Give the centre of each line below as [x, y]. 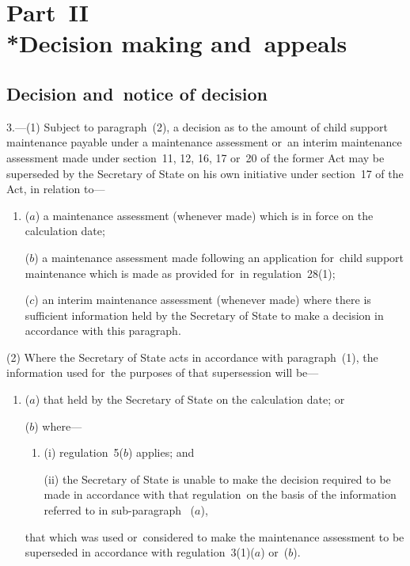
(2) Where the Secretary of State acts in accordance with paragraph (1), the [192, 357]
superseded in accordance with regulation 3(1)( [140, 552]
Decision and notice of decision [137, 93]
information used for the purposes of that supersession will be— [163, 372]
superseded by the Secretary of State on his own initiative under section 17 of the [205, 173]
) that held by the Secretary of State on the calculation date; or [190, 399]
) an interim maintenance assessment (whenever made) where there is [203, 300]
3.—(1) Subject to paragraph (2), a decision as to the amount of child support [197, 126]
